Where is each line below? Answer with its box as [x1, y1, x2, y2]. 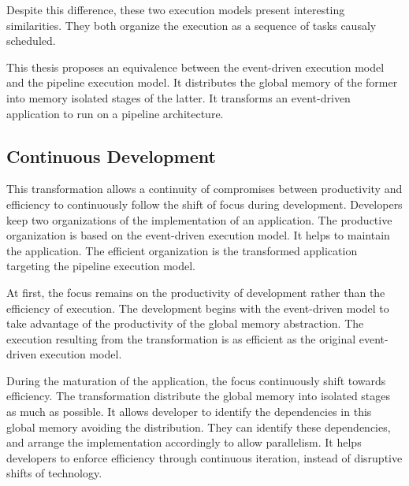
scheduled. [6, 32, 56, 49]
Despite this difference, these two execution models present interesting [6, 2, 345, 17]
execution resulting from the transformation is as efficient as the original [6, 330, 356, 347]
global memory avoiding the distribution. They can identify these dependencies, [6, 418, 391, 435]
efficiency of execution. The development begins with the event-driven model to [6, 299, 389, 316]
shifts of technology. [6, 465, 102, 481]
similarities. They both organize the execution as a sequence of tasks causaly [6, 17, 377, 33]
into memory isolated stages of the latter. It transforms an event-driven [6, 89, 351, 106]
